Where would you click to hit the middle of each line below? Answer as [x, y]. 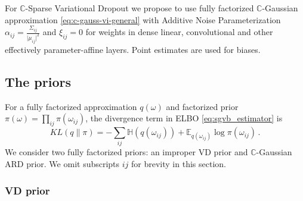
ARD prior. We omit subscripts [62, 164]
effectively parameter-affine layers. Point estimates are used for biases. [133, 49]
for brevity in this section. [179, 164]
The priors [38, 81]
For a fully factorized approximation [71, 106]
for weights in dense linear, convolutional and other [179, 32]
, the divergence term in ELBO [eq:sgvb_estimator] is [184, 118]
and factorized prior [202, 106]
